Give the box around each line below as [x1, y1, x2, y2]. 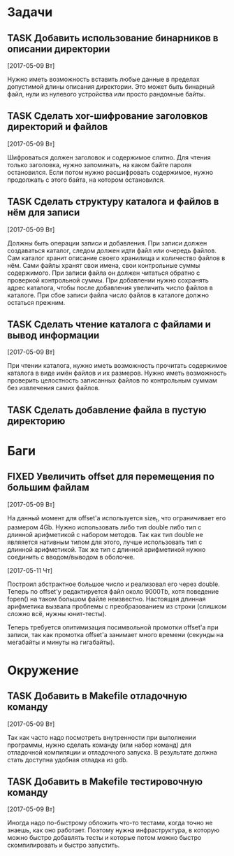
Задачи [7, 4, 53, 20]
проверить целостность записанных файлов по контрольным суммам [7, 376, 218, 385]
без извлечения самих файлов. [7, 384, 100, 392]
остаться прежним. [7, 298, 66, 306]
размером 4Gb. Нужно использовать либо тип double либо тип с [7, 522, 202, 532]
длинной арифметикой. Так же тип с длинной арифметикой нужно [7, 545, 206, 553]
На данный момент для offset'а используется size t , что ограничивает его [7, 513, 226, 524]
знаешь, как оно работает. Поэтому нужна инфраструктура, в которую [7, 826, 220, 834]
